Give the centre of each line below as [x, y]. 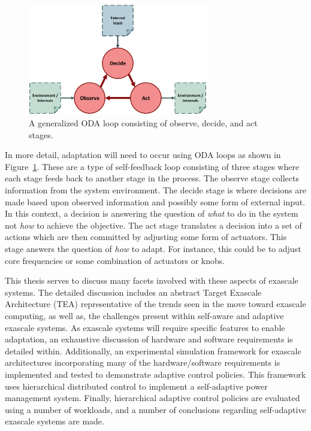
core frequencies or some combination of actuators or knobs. [115, 260]
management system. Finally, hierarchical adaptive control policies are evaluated [153, 398]
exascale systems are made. [55, 421]
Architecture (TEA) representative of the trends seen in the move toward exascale [155, 304]
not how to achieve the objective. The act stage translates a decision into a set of [153, 225]
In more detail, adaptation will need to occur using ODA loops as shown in [143, 155]
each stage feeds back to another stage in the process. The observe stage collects [152, 178]
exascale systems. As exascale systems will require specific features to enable [145, 327]
